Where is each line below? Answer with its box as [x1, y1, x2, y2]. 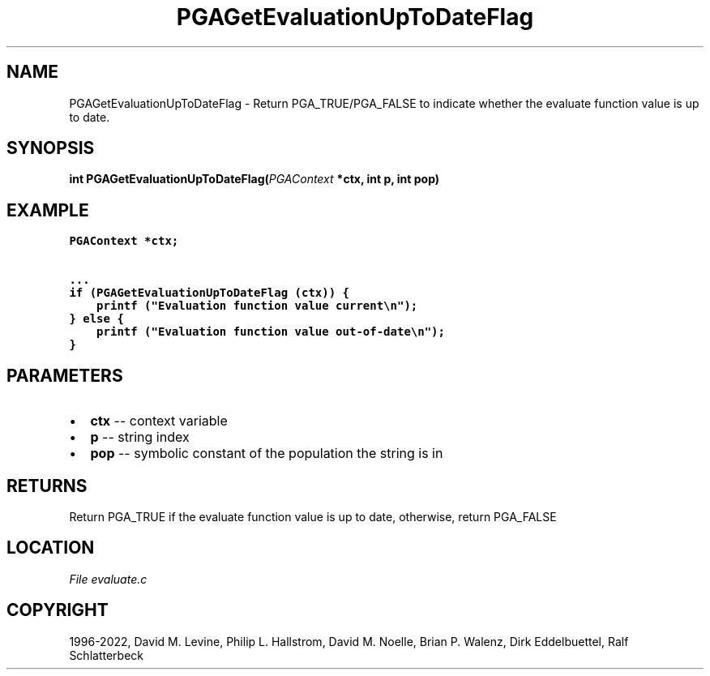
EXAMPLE [6, 199, 89, 220]
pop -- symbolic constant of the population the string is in [90, 445, 443, 462]
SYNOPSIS [6, 138, 95, 159]
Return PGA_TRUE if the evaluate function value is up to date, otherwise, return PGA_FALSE [69, 509, 557, 524]
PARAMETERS [6, 365, 123, 386]
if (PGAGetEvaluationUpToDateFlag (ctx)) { [69, 286, 349, 300]
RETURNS [6, 475, 88, 496]
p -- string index [90, 429, 190, 446]
